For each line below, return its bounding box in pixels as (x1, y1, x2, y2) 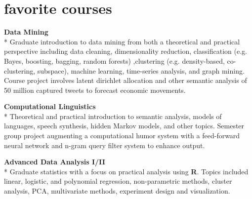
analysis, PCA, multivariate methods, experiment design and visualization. (4, 186, 230, 196)
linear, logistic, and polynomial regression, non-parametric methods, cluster (4, 176, 232, 186)
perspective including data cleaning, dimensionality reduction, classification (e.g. (4, 46, 247, 56)
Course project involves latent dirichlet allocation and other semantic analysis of (4, 75, 247, 85)
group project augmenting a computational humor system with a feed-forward (4, 130, 240, 141)
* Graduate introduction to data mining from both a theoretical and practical (4, 36, 240, 46)
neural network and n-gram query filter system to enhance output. (4, 140, 205, 150)
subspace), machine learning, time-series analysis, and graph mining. (37, 65, 245, 76)
